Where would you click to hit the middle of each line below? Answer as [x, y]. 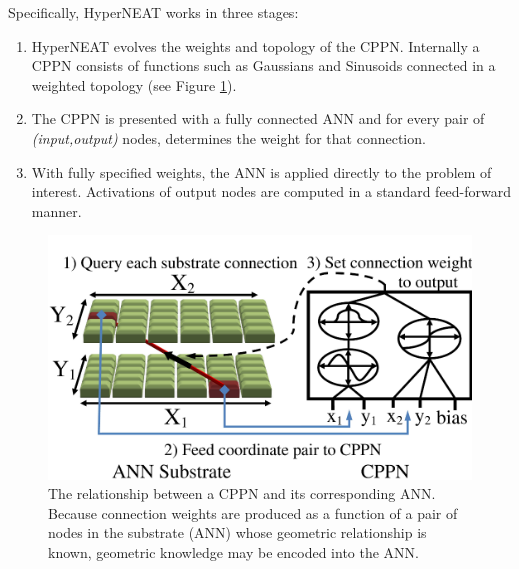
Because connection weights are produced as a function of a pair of [253, 512]
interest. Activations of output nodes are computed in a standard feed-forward [271, 191]
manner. [56, 210]
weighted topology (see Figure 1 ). [134, 84]
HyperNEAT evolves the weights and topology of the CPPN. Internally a [255, 45]
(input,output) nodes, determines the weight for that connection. [228, 137]
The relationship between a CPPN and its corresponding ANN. [242, 493]
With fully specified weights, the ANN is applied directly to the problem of [261, 171]
